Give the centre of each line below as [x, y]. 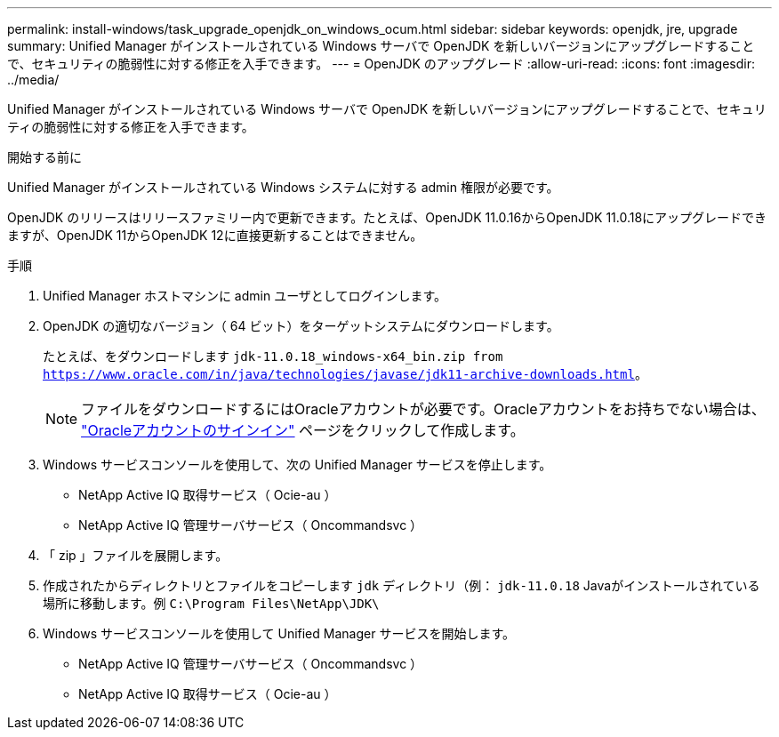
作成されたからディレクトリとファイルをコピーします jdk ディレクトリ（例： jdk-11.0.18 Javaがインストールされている [402, 585]
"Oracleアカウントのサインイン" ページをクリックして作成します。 [303, 430]
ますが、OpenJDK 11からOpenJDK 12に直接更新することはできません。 [215, 235]
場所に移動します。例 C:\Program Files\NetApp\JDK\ [211, 603]
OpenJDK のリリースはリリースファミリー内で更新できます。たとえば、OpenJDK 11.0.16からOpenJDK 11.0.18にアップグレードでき [387, 217]
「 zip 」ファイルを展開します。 [136, 555]
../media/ [33, 80]
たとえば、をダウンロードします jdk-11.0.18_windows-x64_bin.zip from [273, 356]
